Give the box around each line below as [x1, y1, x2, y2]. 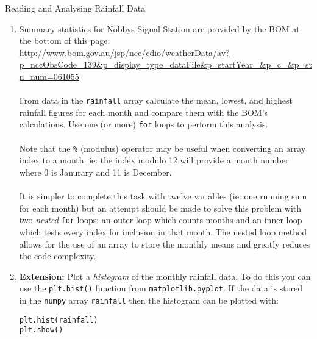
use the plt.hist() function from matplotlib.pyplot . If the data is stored [19, 282, 303, 294]
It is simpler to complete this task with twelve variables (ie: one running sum [19, 190, 307, 202]
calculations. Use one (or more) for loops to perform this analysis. [19, 118, 268, 130]
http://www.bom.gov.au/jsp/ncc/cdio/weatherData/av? [19, 46, 230, 59]
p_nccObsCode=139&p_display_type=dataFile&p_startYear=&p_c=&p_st [19, 58, 312, 71]
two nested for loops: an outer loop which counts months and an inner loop [19, 213, 302, 226]
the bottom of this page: [19, 34, 110, 47]
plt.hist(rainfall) [19, 315, 98, 324]
